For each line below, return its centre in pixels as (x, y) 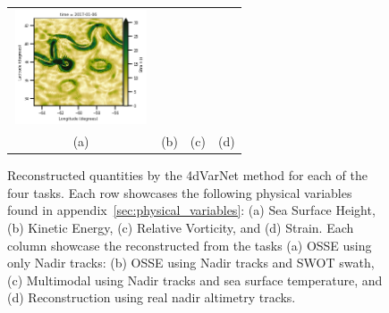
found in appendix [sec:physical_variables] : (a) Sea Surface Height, (191, 210)
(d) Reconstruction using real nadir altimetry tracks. (152, 297)
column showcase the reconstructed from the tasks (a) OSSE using (190, 245)
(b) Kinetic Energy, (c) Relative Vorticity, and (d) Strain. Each (181, 227)
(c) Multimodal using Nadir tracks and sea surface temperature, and (195, 280)
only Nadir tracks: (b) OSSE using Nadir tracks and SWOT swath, (191, 263)
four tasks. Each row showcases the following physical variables (180, 192)
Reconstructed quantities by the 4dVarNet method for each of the (187, 175)
